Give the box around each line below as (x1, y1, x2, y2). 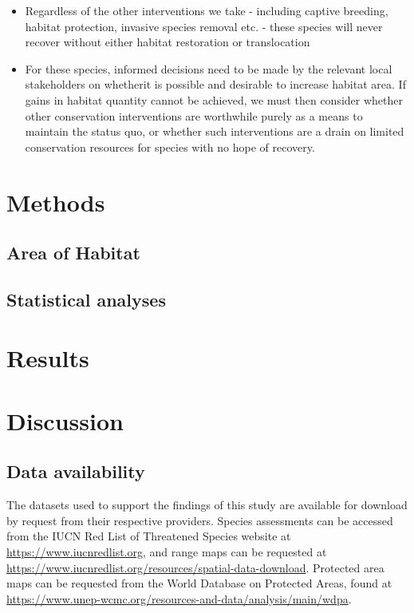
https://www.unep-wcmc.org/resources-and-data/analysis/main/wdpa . (6, 590, 352, 607)
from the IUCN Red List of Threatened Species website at (6, 528, 291, 544)
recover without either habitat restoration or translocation (25, 34, 310, 50)
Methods (6, 185, 105, 218)
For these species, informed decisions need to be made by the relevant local (25, 60, 392, 77)
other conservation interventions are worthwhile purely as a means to (25, 107, 363, 124)
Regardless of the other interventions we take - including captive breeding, (25, 2, 388, 18)
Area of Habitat (6, 240, 140, 265)
